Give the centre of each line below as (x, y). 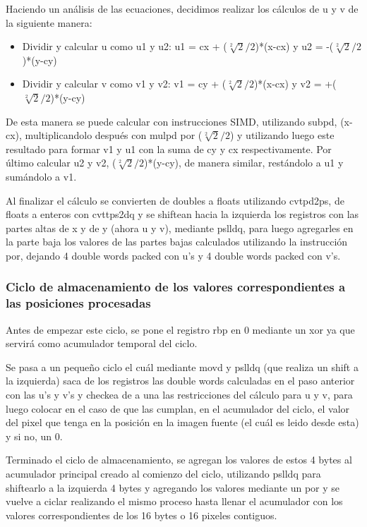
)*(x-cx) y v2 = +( (295, 84)
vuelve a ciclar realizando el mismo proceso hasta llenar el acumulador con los (174, 501)
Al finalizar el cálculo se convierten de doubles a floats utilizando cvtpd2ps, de (175, 200)
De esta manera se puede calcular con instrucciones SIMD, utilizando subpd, (172, 121)
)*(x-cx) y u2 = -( (294, 46)
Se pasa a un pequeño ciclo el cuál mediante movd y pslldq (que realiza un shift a (182, 367)
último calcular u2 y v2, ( (61, 163)
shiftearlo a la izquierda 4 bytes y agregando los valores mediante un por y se (173, 487)
